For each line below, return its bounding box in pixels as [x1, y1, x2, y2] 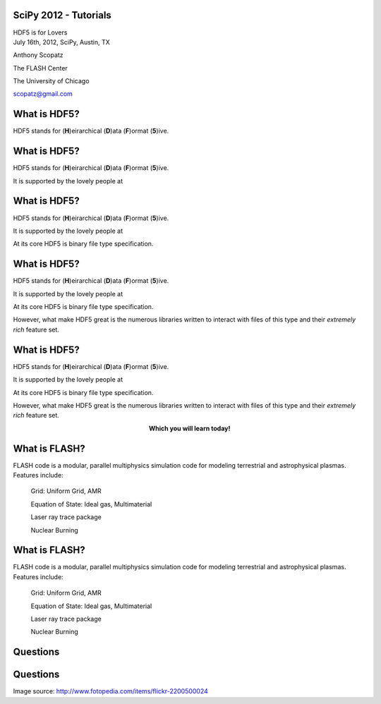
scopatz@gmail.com [13, 90, 73, 98]
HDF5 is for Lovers [13, 28, 68, 37]
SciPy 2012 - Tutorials [13, 9, 112, 21]
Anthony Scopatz [13, 51, 64, 59]
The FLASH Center [13, 63, 68, 72]
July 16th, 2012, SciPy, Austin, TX [13, 37, 110, 46]
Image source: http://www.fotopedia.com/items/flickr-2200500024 [13, 687, 208, 696]
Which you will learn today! [148, 424, 231, 432]
